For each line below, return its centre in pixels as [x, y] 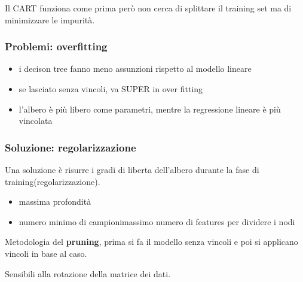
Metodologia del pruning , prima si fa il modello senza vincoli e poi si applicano [151, 242]
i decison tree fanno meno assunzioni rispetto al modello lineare [135, 69]
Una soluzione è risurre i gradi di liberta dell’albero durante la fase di [132, 169]
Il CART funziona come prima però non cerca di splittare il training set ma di [148, 8]
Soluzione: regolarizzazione [71, 147]
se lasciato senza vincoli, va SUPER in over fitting [111, 89]
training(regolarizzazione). [53, 181]
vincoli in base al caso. [46, 253]
